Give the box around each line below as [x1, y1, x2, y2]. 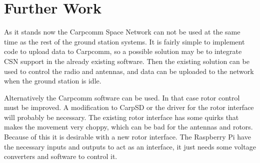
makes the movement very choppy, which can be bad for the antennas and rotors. [4, 121, 253, 132]
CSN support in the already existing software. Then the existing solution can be [4, 55, 249, 66]
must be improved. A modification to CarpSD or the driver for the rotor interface [4, 102, 254, 112]
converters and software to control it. [4, 151, 117, 161]
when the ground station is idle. [4, 75, 101, 86]
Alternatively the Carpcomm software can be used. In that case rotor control [4, 92, 240, 102]
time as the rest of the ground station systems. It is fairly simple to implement [4, 36, 245, 46]
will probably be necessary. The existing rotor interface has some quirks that [4, 111, 239, 122]
